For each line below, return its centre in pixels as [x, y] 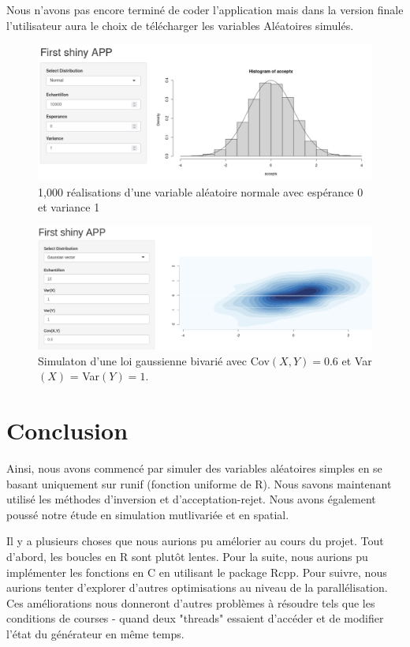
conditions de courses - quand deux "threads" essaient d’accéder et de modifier [195, 618]
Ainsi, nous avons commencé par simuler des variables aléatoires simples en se [194, 468]
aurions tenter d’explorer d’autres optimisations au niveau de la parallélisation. [197, 587]
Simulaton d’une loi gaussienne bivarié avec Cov [154, 360]
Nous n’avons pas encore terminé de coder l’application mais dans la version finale [205, 9]
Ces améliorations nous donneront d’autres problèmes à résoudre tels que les [191, 602]
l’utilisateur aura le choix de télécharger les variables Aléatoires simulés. [180, 25]
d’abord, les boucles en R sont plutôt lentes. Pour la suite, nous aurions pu [187, 557]
